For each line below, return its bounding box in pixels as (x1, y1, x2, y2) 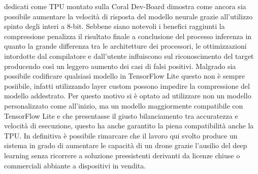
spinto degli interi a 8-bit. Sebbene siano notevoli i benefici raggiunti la (4, 21, 225, 31)
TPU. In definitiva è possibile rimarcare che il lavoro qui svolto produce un (4, 130, 238, 141)
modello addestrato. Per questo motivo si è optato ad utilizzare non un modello (4, 90, 251, 101)
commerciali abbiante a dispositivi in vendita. (4, 160, 146, 170)
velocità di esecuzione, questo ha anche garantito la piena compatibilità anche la (4, 120, 254, 131)
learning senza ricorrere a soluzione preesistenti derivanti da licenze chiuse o (4, 150, 240, 160)
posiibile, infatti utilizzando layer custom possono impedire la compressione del (4, 80, 250, 91)
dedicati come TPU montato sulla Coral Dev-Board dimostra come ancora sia (4, 1, 246, 11)
